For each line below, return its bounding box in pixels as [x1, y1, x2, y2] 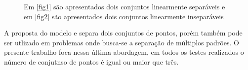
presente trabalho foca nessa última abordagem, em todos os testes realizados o [4, 47, 244, 57]
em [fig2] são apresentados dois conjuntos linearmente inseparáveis [24, 11, 224, 21]
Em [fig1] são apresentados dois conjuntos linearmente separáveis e [24, 1, 225, 11]
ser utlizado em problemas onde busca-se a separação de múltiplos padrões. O [4, 37, 239, 47]
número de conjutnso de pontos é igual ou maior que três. [4, 56, 179, 67]
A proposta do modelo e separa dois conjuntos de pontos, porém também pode [4, 28, 243, 38]
